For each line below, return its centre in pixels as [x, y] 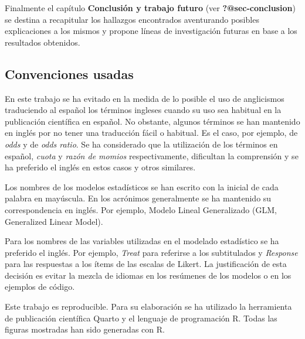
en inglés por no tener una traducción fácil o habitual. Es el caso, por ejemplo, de [151, 133]
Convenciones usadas [69, 73]
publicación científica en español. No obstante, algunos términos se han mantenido [152, 121]
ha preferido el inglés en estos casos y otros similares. [100, 167]
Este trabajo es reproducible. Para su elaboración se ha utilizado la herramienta [148, 307]
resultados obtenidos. [43, 42]
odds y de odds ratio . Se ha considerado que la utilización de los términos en [141, 144]
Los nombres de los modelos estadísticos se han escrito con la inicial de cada [142, 186]
